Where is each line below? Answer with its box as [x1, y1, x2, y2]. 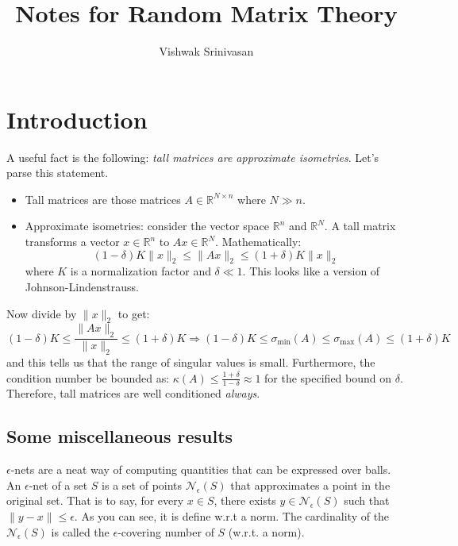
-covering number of [117, 523, 214, 540]
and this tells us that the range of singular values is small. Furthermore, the [6, 354, 375, 371]
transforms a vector [25, 233, 120, 250]
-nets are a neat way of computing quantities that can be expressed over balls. [10, 461, 391, 478]
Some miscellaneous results [6, 424, 233, 448]
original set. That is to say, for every [6, 492, 184, 509]
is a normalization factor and [70, 263, 211, 279]
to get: [117, 305, 150, 321]
